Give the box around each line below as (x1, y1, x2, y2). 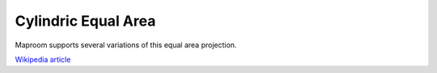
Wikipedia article (15, 55, 71, 64)
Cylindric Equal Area (15, 12, 156, 30)
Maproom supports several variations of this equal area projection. (15, 40, 237, 50)
